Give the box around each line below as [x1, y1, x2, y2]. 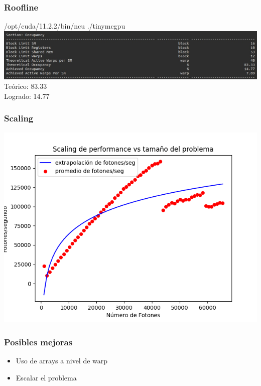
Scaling [4, 112, 34, 124]
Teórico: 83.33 [4, 81, 47, 91]
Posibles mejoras [4, 335, 73, 348]
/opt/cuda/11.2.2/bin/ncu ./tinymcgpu [4, 21, 125, 31]
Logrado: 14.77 [4, 90, 50, 101]
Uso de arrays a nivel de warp [16, 355, 108, 365]
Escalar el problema [16, 372, 77, 382]
